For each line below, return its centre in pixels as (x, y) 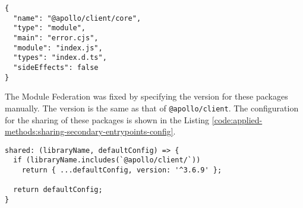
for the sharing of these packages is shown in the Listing (107, 119)
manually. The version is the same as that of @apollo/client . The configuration (152, 108)
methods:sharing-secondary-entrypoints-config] (89, 131)
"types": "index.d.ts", (60, 58)
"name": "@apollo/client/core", (77, 18)
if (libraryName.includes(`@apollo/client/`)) (107, 160)
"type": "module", (50, 28)
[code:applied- (237, 119)
